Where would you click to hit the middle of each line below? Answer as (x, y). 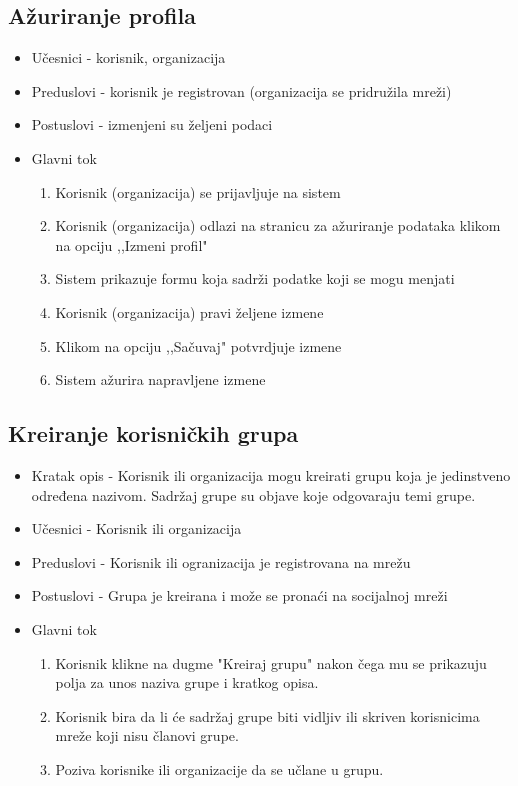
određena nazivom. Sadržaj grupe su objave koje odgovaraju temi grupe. (253, 494)
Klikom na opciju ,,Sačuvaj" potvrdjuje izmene (198, 345)
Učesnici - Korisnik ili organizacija (136, 528)
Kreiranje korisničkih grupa (153, 433)
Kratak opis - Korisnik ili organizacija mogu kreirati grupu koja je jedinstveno (271, 474)
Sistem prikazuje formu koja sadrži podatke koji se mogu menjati (255, 278)
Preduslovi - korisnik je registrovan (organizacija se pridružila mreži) (241, 90)
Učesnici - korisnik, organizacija (128, 57)
